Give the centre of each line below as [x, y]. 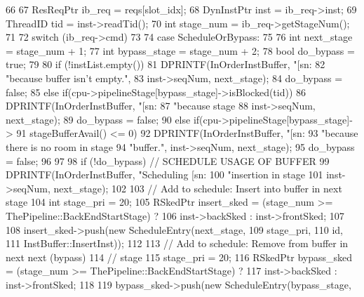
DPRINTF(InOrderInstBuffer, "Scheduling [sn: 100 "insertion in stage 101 [164, 174]
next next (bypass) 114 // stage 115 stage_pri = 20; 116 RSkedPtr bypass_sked [179, 257]
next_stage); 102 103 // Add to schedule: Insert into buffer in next [198, 188]
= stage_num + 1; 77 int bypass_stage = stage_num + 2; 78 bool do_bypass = [180, 50]
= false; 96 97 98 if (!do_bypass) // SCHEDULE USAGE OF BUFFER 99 [168, 160]
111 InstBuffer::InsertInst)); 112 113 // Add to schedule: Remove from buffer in [177, 243]
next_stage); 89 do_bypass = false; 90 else [98, 119]
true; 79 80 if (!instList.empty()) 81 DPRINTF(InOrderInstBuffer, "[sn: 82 [166, 64]
